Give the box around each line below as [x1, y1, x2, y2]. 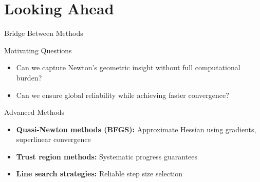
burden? [16, 72, 42, 83]
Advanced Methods [4, 107, 65, 117]
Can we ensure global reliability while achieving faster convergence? [16, 89, 229, 100]
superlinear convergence [16, 134, 91, 145]
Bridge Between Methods [4, 28, 83, 38]
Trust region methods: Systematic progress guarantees [16, 151, 197, 161]
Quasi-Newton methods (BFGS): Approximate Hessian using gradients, [16, 124, 256, 134]
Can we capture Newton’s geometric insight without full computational [16, 62, 240, 73]
